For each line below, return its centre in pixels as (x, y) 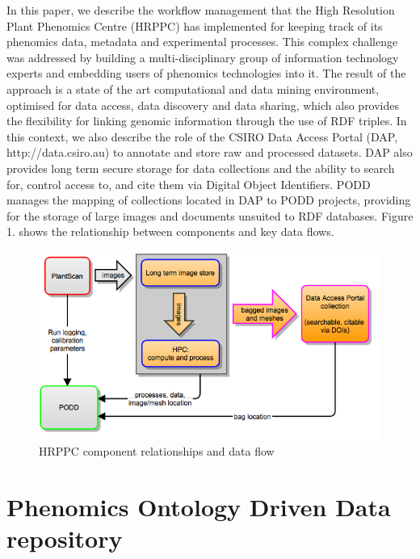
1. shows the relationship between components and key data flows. (170, 231)
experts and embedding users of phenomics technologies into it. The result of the (206, 73)
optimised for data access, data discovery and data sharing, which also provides (203, 105)
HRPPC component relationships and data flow (157, 451)
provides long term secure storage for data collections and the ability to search (201, 168)
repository (65, 538)
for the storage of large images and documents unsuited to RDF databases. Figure (210, 215)
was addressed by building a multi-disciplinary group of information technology (203, 57)
